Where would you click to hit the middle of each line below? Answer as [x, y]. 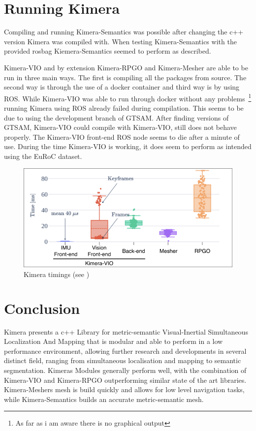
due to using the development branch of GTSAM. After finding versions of [116, 117]
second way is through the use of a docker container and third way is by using [122, 87]
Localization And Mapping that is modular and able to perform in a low [113, 341]
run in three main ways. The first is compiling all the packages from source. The [125, 77]
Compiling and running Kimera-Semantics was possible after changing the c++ [124, 32]
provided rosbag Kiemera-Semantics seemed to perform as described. [108, 51]
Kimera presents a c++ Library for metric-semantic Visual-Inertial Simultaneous [126, 331]
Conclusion [42, 308]
